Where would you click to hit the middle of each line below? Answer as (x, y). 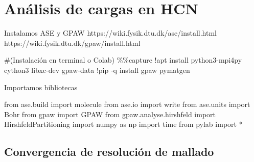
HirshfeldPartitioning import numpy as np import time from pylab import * (123, 124)
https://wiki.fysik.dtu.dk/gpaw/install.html (72, 43)
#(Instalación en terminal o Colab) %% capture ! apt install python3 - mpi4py (123, 60)
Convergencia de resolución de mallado (109, 152)
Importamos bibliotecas (41, 87)
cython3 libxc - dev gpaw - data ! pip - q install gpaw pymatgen (97, 70)
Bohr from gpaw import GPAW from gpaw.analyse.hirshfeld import (110, 114)
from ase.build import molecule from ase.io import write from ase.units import (127, 104)
